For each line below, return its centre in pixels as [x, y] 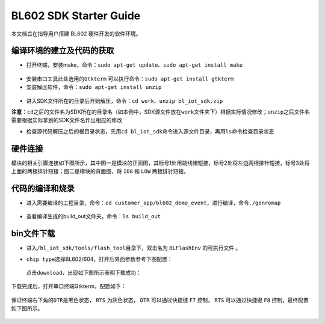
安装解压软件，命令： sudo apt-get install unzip [94, 87]
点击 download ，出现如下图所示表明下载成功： [84, 273]
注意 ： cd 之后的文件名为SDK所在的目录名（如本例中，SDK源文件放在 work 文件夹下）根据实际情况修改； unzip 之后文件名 [160, 112]
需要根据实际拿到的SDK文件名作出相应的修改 [67, 120]
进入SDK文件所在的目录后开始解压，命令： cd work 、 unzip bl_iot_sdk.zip [125, 101]
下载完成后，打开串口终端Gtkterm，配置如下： [69, 286]
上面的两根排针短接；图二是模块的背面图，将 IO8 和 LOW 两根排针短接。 [100, 171]
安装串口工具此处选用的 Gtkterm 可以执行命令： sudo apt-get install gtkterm [130, 79]
